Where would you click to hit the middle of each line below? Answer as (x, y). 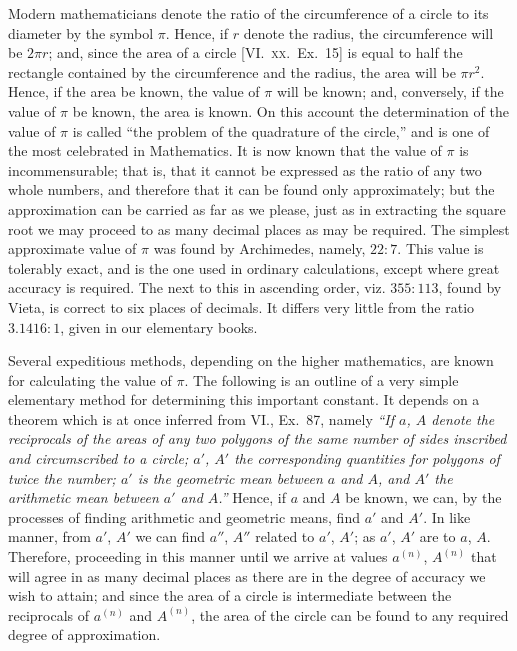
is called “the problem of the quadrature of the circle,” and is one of (281, 130)
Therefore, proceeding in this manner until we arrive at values (198, 556)
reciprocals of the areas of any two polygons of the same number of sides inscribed (257, 438)
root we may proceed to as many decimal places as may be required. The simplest (259, 228)
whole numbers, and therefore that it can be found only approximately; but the (251, 189)
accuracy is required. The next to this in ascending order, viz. (197, 287)
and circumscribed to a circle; (98, 458)
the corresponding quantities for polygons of (367, 458)
